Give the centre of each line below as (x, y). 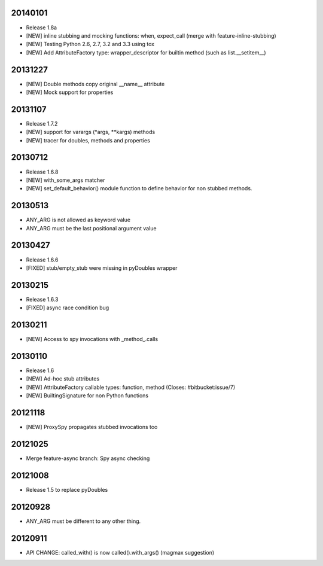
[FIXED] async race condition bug (68, 308)
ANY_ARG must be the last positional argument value (91, 228)
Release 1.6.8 (42, 172)
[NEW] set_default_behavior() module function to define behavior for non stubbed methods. (139, 188)
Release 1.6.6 (42, 260)
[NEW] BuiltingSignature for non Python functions (87, 395)
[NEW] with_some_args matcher (65, 180)
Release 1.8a (41, 28)
